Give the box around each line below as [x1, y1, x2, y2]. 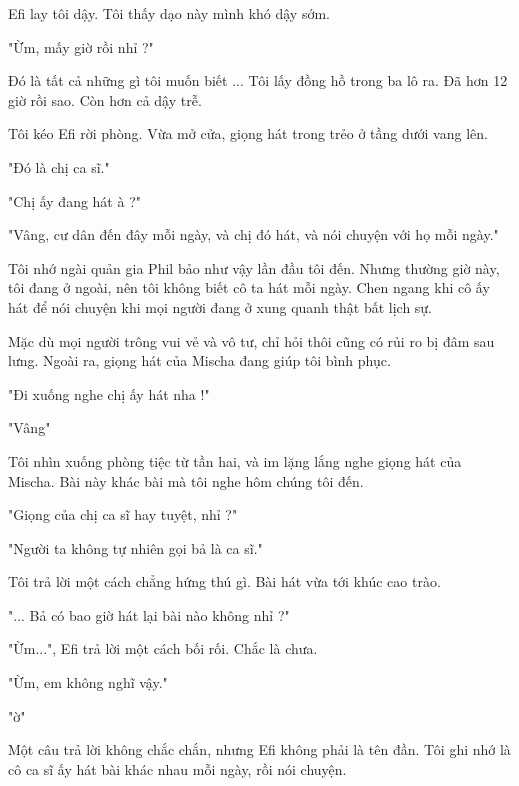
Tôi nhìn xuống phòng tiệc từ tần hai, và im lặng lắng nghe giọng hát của [8, 450, 462, 471]
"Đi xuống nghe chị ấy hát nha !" [8, 383, 210, 404]
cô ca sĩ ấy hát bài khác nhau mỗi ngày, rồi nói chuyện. [8, 758, 347, 779]
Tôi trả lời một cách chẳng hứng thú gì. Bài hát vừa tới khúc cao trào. [8, 571, 441, 592]
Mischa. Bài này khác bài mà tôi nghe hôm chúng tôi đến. [8, 470, 364, 491]
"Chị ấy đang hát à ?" [8, 190, 141, 211]
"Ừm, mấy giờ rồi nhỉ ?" [8, 36, 154, 57]
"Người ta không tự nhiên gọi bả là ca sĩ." [8, 537, 263, 558]
